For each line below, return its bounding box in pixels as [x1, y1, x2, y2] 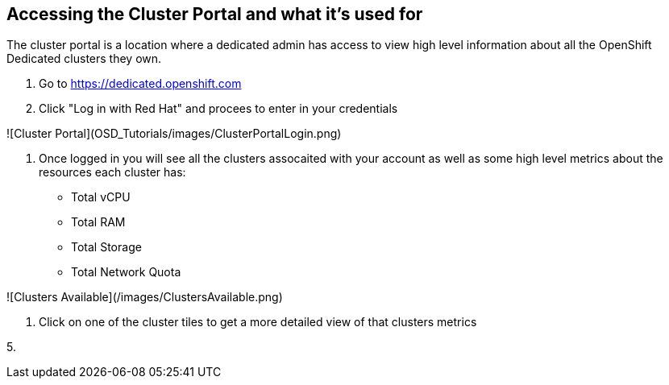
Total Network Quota [71, 265, 181, 279]
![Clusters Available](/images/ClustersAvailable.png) [6, 290, 283, 304]
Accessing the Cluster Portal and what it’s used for [6, 4, 423, 24]
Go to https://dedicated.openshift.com [39, 77, 242, 91]
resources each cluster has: [39, 165, 186, 180]
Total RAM [71, 215, 126, 230]
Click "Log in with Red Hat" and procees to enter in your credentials [39, 101, 398, 116]
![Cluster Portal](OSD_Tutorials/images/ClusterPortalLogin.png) [6, 126, 342, 141]
